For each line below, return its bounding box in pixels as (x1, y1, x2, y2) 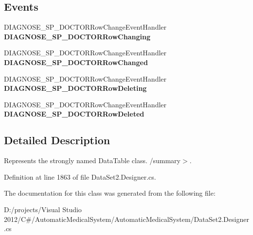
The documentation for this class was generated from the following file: (4, 188, 216, 198)
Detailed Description (4, 133, 110, 148)
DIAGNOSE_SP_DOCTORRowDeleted (4, 109, 145, 119)
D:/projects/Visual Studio (4, 204, 82, 214)
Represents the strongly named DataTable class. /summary (4, 155, 181, 166)
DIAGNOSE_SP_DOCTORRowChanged (4, 57, 148, 67)
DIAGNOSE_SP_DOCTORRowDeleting (4, 83, 147, 93)
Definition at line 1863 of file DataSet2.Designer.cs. (4, 171, 156, 182)
